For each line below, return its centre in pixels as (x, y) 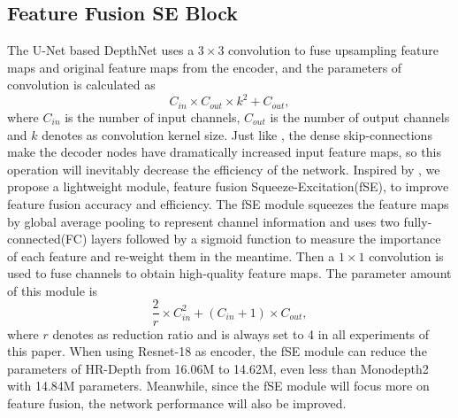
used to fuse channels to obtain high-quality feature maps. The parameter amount (229, 273)
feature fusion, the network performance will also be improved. (177, 403)
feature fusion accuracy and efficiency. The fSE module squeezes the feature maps (228, 203)
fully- (418, 221)
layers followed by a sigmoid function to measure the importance (266, 239)
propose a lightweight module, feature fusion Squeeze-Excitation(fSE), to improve (228, 186)
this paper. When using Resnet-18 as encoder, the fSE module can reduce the (217, 351)
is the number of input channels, (153, 116)
